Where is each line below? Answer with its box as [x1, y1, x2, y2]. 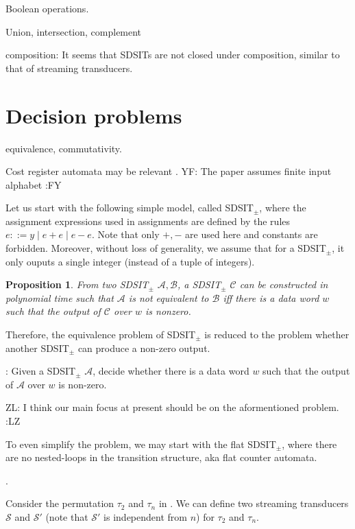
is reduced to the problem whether [204, 327, 350, 342]
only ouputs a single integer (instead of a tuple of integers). [5, 254, 255, 268]
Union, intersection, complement [5, 24, 142, 38]
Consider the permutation [5, 496, 114, 510]
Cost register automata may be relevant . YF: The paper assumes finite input [5, 164, 332, 178]
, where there [282, 436, 337, 451]
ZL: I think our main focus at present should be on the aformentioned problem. [5, 400, 339, 414]
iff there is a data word [223, 290, 319, 305]
